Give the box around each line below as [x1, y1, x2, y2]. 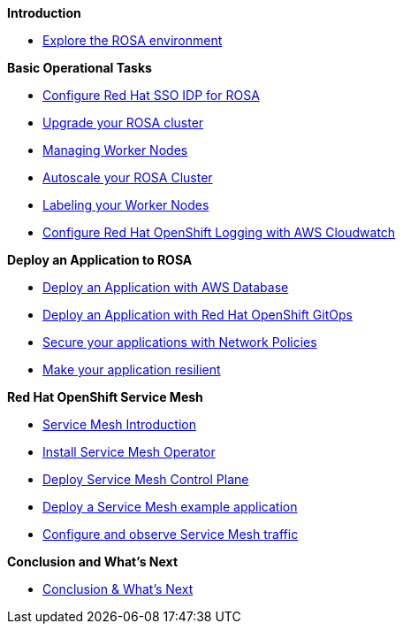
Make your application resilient [42, 362, 221, 377]
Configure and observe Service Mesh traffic [42, 527, 299, 542]
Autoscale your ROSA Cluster [42, 170, 213, 185]
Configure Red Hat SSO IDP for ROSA [42, 88, 260, 103]
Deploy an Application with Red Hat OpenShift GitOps [42, 307, 353, 322]
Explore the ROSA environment [42, 33, 223, 48]
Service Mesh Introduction [42, 417, 196, 432]
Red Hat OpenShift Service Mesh [7, 389, 203, 404]
